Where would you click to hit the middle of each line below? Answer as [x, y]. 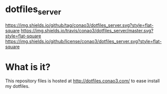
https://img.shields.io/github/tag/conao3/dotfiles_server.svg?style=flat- [79, 25]
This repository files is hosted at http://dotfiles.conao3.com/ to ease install [82, 81]
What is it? [28, 67]
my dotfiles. [17, 86]
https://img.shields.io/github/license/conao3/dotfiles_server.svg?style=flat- [83, 41]
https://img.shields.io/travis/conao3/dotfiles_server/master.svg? [87, 30]
